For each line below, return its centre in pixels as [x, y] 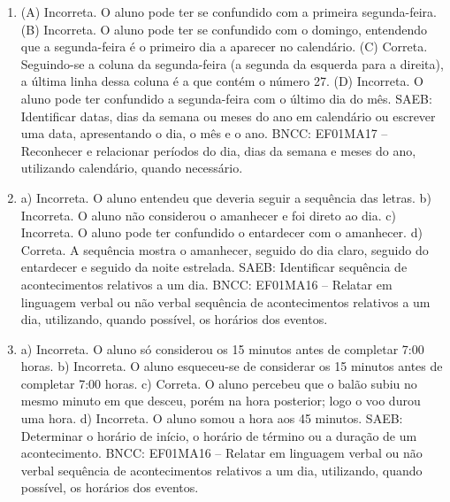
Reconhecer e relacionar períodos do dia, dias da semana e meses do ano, [218, 150]
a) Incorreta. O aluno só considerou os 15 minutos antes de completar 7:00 [222, 348]
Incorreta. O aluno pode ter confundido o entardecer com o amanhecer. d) [221, 232]
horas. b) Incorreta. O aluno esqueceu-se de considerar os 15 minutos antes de [232, 366]
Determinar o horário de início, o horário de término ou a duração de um [219, 435]
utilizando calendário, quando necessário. [132, 168]
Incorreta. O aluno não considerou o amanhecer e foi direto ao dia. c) [208, 215]
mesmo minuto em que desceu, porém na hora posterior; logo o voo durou [221, 401]
